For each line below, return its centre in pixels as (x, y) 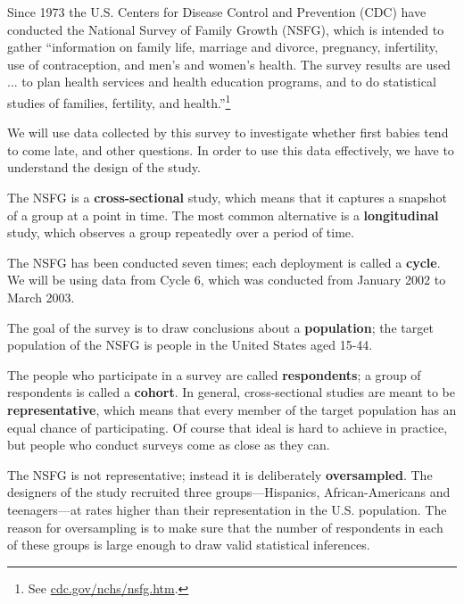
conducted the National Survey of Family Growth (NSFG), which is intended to (226, 29)
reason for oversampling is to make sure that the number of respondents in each (225, 527)
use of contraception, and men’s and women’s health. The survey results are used (229, 64)
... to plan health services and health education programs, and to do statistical (222, 82)
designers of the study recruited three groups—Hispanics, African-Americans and (229, 492)
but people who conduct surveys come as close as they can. (169, 445)
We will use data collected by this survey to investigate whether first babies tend (228, 132)
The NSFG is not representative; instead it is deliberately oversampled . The (220, 474)
